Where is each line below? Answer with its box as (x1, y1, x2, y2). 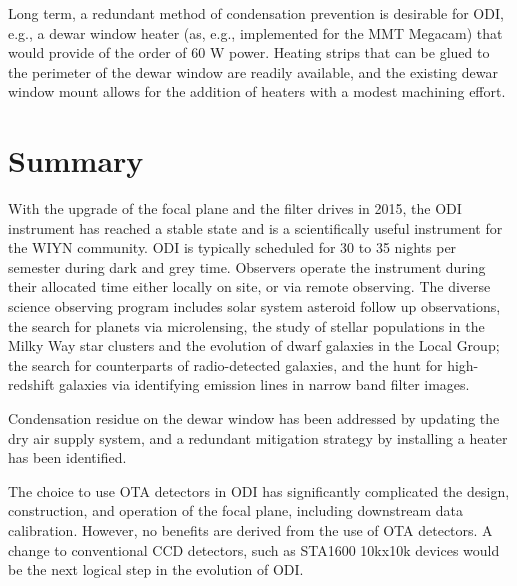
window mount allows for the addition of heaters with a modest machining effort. (8, 81, 506, 102)
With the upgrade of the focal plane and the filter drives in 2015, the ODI (8, 198, 462, 219)
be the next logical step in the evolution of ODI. (8, 559, 304, 580)
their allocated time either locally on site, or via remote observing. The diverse (8, 276, 491, 297)
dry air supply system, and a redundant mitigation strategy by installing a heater (8, 427, 508, 448)
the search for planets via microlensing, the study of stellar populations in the (8, 315, 485, 336)
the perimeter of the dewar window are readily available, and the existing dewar (8, 61, 498, 82)
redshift (8, 374, 55, 395)
